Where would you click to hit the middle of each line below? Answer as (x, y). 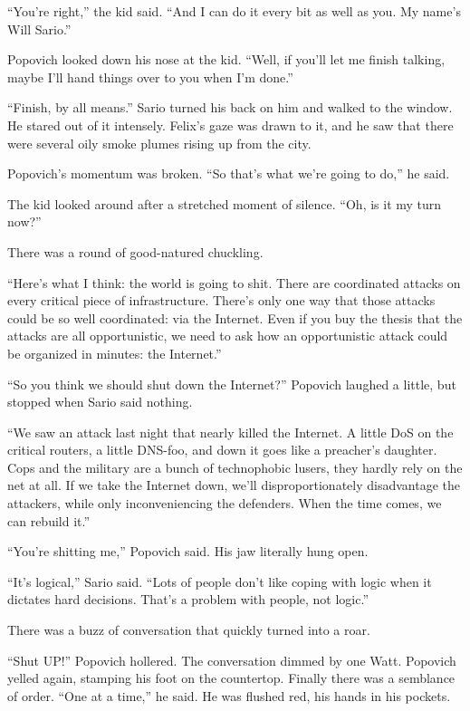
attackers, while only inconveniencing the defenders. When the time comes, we (225, 503)
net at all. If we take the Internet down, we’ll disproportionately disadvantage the (234, 485)
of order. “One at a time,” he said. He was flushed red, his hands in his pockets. (229, 695)
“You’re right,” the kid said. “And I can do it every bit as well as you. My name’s (234, 11)
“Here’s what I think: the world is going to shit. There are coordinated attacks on (234, 282)
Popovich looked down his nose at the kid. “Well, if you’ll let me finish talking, (226, 59)
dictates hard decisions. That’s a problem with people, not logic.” (188, 599)
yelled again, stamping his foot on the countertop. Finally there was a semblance (231, 678)
